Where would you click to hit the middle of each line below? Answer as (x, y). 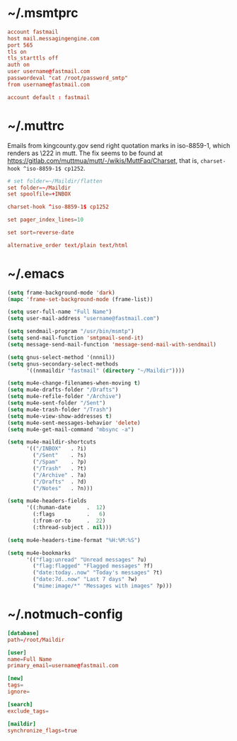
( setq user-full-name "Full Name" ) (60, 312)
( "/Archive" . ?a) (60, 475)
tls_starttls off (33, 58)
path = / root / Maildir (36, 640)
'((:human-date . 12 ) (66, 508)
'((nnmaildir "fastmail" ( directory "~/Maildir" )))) (105, 370)
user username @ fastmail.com (49, 72)
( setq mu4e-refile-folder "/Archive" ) (64, 397)
